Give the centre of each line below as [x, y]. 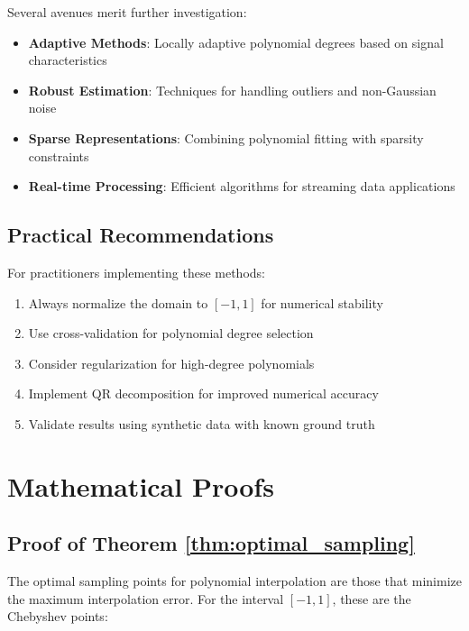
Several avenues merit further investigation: [127, 12]
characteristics [68, 60]
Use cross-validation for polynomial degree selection [171, 333]
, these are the [372, 598]
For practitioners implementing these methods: [136, 272]
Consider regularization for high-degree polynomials [171, 363]
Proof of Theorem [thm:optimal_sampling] [211, 543]
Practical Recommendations [141, 235]
